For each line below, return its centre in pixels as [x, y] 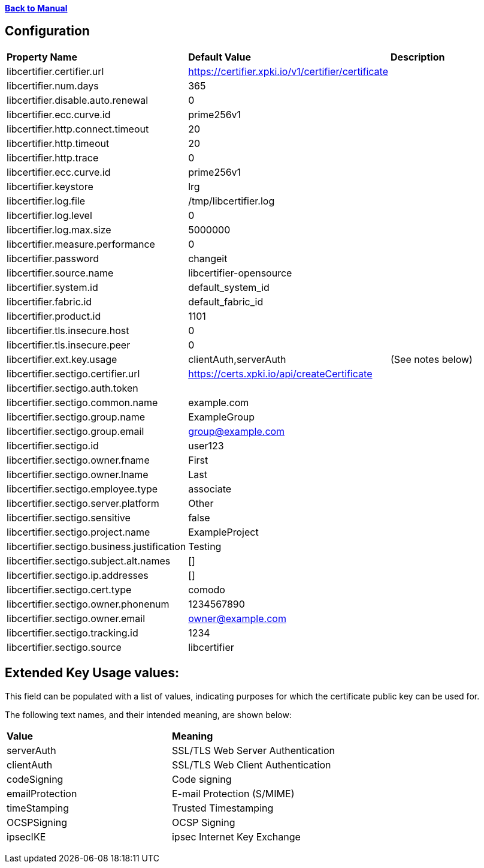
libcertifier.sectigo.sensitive [69, 517]
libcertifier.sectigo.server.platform [83, 503]
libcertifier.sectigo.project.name [78, 532]
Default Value [220, 57]
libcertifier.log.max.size [59, 229]
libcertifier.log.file [46, 201]
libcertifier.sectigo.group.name [76, 417]
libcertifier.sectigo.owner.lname [78, 474]
